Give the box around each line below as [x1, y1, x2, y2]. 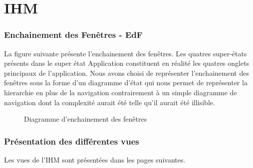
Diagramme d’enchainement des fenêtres [24, 114, 147, 124]
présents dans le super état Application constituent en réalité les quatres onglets [4, 58, 250, 68]
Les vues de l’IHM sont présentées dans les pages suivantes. [4, 154, 186, 165]
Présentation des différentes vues [4, 135, 139, 147]
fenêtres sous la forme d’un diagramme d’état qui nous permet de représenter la [4, 77, 248, 88]
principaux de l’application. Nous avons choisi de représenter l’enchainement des [4, 67, 249, 78]
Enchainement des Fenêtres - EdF [4, 28, 143, 41]
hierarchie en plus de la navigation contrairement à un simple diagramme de [4, 87, 237, 97]
